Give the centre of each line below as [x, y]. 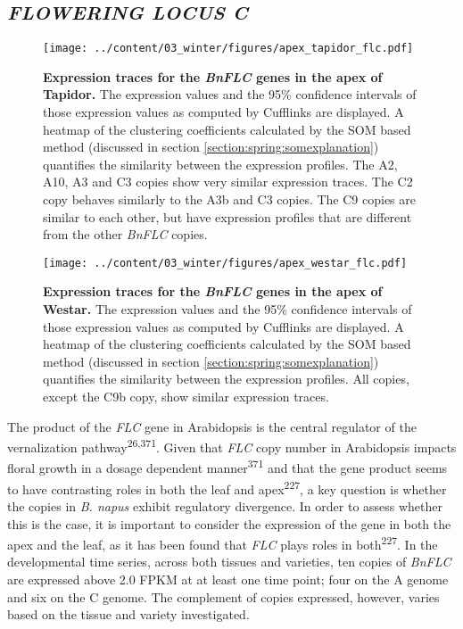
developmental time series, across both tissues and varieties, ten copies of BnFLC [229, 562]
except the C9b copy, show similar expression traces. [186, 397]
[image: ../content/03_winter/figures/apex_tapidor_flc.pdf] [228, 49]
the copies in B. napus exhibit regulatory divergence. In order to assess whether [225, 505]
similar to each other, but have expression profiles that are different [227, 216]
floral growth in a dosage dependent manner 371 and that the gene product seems [227, 467]
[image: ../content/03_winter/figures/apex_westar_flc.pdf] [225, 263]
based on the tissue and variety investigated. [128, 614]
